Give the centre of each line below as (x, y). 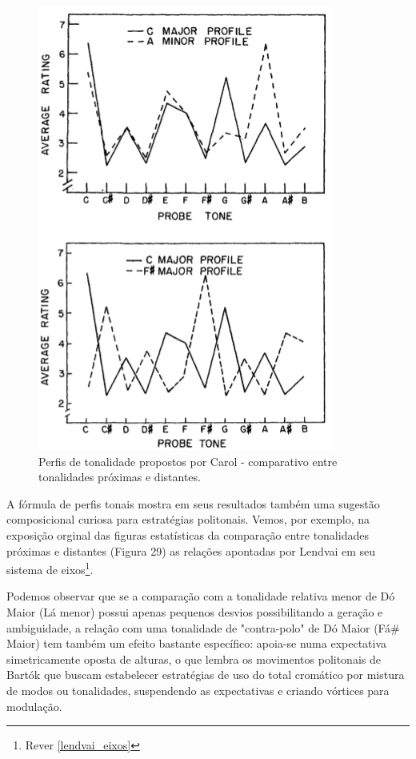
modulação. (34, 706)
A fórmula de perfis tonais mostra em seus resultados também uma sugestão (193, 503)
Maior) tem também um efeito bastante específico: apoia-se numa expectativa (197, 643)
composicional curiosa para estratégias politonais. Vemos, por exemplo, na (188, 519)
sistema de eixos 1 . (50, 568)
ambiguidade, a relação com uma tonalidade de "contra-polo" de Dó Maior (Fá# (203, 627)
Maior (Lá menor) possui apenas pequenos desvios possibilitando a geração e (195, 612)
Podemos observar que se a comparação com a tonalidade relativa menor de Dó (201, 596)
